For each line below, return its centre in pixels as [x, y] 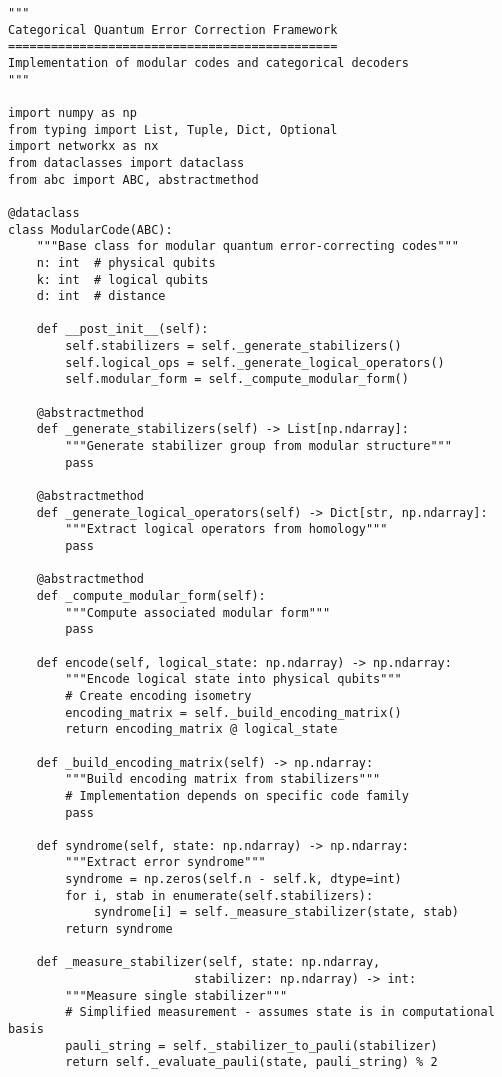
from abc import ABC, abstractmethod [133, 179]
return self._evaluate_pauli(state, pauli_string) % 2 [251, 1062]
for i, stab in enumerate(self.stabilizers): [219, 895]
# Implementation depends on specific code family [237, 795]
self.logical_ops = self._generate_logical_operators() [255, 362]
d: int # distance [101, 296]
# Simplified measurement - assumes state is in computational [280, 1012]
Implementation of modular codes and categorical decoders [208, 62]
